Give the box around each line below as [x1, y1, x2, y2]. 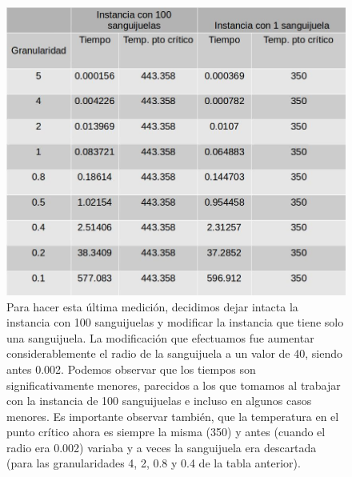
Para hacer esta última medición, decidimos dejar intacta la [6, 298, 298, 315]
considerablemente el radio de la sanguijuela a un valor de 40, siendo [6, 345, 342, 362]
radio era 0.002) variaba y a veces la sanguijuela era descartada [6, 439, 317, 455]
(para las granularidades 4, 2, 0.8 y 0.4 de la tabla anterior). [6, 455, 301, 471]
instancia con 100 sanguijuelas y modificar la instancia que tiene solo [6, 314, 344, 331]
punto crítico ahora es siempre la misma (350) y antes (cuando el [6, 423, 326, 440]
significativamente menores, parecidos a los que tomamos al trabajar [6, 376, 341, 393]
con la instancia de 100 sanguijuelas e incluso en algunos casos [6, 392, 312, 409]
